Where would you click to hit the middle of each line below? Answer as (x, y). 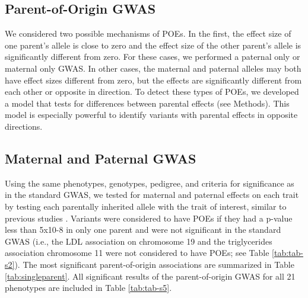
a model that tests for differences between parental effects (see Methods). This (147, 103)
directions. (24, 126)
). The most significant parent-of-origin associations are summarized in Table (154, 264)
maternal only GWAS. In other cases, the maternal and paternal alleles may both (153, 68)
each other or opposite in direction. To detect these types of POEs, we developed (152, 92)
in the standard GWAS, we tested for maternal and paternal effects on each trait (152, 195)
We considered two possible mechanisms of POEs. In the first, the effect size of (148, 33)
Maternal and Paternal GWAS (101, 158)
